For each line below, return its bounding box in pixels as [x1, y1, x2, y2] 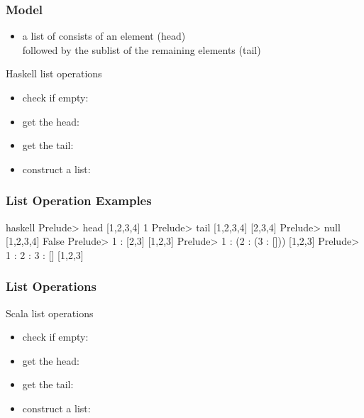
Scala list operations [6, 305, 94, 320]
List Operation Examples [6, 192, 152, 209]
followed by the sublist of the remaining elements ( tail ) [22, 42, 261, 57]
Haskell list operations [6, 66, 102, 81]
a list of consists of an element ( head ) [22, 28, 186, 43]
